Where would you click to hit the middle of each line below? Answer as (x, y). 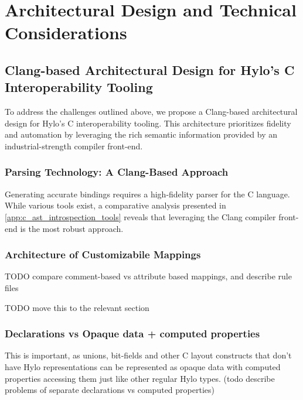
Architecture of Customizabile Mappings (103, 254)
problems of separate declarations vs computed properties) (110, 390)
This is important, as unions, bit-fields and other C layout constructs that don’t (148, 355)
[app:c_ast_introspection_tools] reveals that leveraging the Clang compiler (140, 216)
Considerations (66, 33)
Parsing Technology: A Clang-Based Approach (117, 172)
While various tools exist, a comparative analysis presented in (115, 205)
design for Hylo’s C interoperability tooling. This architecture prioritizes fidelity (148, 123)
